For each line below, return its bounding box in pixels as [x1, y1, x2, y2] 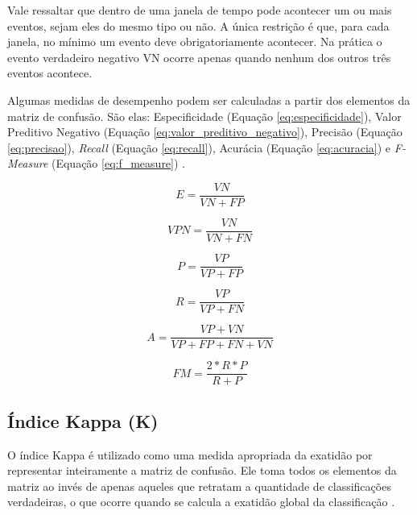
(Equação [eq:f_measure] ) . [51, 155, 185, 172]
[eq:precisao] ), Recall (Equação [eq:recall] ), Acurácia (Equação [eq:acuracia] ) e [7, 139, 391, 156]
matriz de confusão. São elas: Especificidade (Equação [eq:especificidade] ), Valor [7, 107, 402, 124]
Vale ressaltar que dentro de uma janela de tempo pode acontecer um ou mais [7, 2, 392, 18]
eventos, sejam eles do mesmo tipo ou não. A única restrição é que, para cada [7, 17, 390, 34]
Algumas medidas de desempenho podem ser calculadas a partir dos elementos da [7, 91, 411, 108]
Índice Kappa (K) [7, 408, 159, 433]
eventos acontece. [7, 64, 93, 81]
